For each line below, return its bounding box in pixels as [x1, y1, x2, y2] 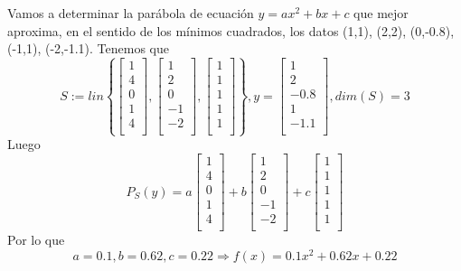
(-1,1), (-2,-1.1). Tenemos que [7, 39, 169, 58]
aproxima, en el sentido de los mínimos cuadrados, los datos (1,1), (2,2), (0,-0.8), [7, 21, 455, 40]
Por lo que [7, 230, 65, 249]
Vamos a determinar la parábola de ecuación [7, 4, 254, 22]
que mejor [353, 4, 409, 22]
